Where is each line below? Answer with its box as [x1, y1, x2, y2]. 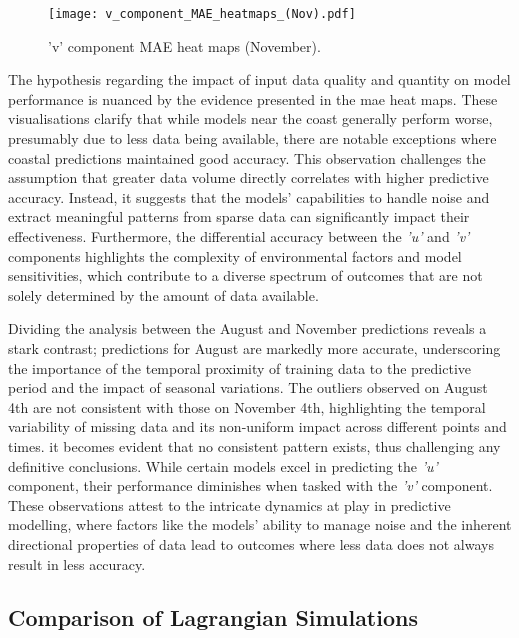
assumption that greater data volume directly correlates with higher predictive [8, 167, 489, 188]
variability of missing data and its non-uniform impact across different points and [8, 416, 507, 437]
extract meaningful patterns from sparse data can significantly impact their [8, 206, 470, 227]
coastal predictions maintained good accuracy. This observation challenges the [8, 147, 486, 168]
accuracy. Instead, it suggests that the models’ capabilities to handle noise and [8, 186, 490, 207]
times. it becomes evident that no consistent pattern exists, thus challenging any [8, 435, 501, 456]
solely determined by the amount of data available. [8, 284, 319, 305]
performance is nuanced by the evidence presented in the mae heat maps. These [8, 88, 498, 109]
